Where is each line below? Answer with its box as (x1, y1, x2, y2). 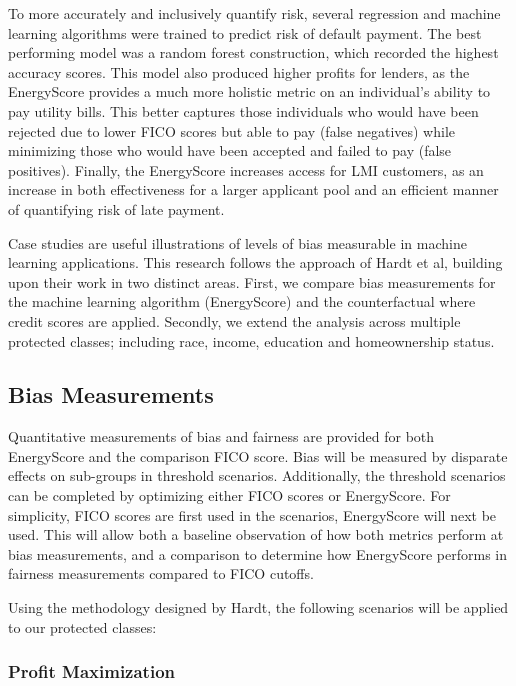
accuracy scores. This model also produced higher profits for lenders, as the (8, 61, 470, 82)
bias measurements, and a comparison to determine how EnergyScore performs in (8, 543, 507, 564)
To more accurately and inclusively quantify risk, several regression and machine (8, 3, 501, 23)
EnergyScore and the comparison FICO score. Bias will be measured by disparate (8, 445, 508, 466)
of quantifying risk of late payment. (8, 198, 225, 219)
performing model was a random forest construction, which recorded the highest (8, 42, 499, 63)
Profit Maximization (8, 659, 175, 684)
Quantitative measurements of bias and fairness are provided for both (8, 426, 435, 447)
